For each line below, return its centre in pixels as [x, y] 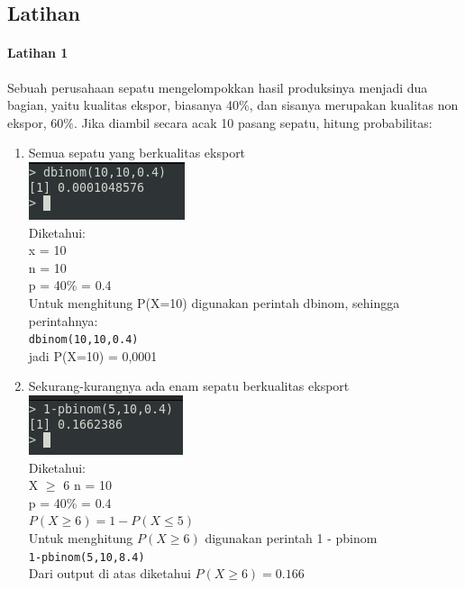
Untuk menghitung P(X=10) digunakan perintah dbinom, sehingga [214, 302]
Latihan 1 [38, 53]
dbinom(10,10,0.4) [83, 340]
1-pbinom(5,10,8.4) [87, 557]
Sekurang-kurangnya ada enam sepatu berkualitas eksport [189, 386]
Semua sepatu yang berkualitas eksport [137, 153]
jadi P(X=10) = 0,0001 [93, 355]
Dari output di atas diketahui [109, 573]
